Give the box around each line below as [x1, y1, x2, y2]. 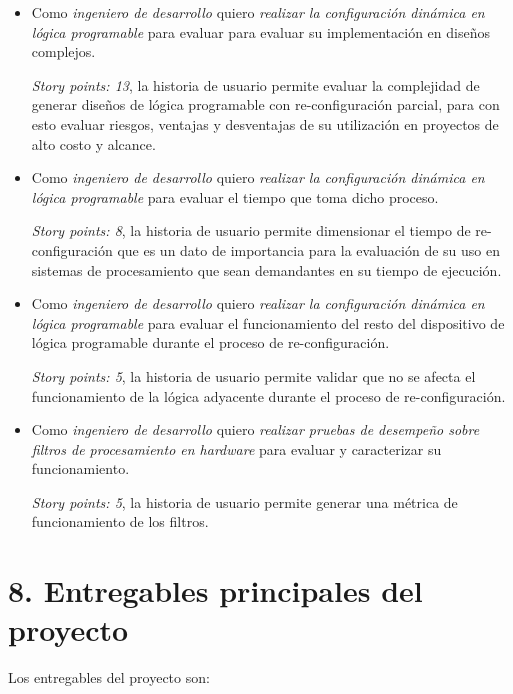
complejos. [31, 41, 96, 62]
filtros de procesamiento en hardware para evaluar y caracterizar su [31, 438, 442, 459]
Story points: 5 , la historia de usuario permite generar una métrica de [31, 491, 458, 512]
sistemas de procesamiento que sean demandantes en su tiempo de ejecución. [31, 259, 502, 280]
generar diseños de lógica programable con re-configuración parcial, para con [31, 94, 500, 115]
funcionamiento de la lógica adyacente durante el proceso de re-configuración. [31, 385, 506, 406]
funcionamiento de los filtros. [31, 511, 209, 532]
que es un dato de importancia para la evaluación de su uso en [117, 239, 500, 260]
